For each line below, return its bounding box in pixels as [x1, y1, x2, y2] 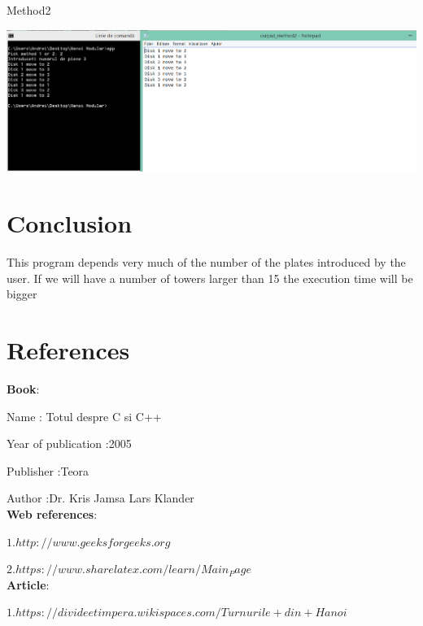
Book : [7, 380, 40, 398]
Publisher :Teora [7, 462, 89, 479]
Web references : [7, 506, 98, 523]
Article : [7, 576, 50, 593]
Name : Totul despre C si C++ [7, 407, 162, 424]
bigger [7, 285, 37, 302]
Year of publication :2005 [7, 435, 132, 452]
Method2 [7, 2, 51, 18]
